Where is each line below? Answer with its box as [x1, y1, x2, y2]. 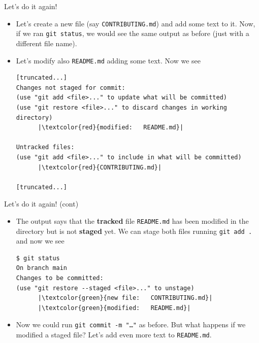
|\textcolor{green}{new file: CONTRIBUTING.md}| [38, 294, 213, 302]
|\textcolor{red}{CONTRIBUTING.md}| [38, 163, 162, 171]
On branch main [16, 264, 68, 272]
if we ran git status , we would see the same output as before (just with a [16, 28, 249, 39]
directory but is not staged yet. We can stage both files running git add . [16, 225, 252, 236]
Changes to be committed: [16, 274, 104, 282]
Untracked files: [16, 144, 75, 151]
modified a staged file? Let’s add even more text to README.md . [16, 329, 212, 339]
